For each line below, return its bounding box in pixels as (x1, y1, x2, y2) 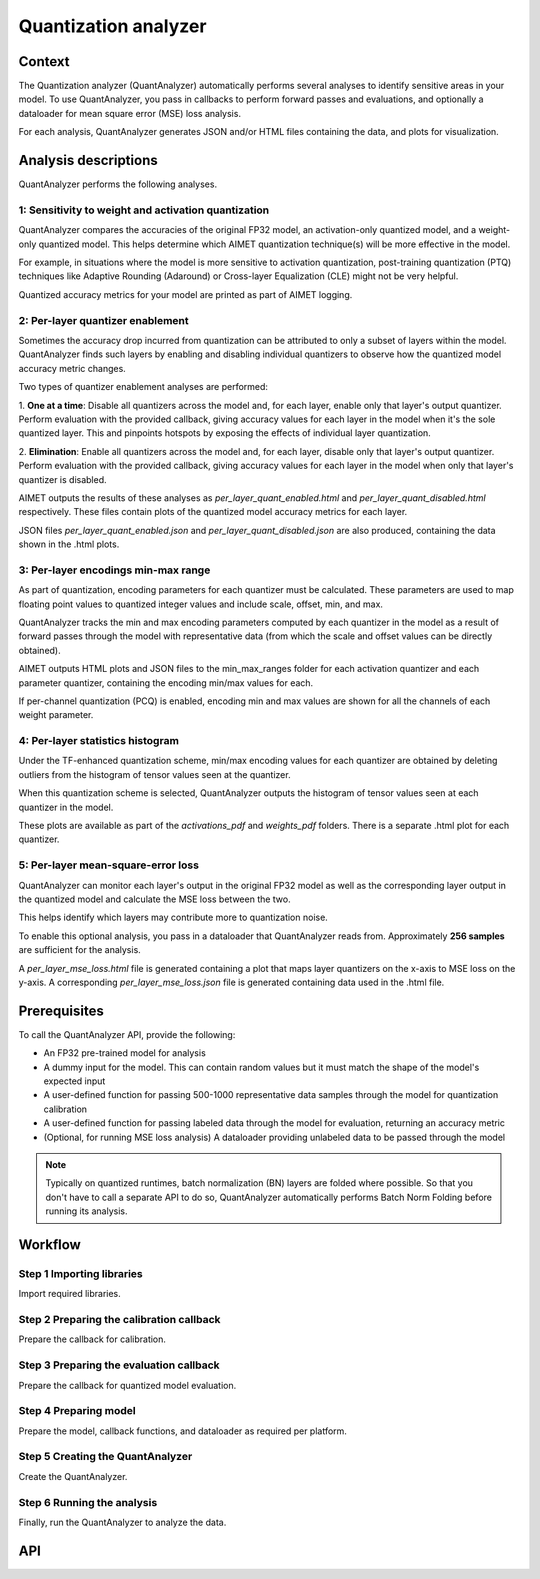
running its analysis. (45, 1205, 128, 1217)
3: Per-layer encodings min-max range (18, 563, 211, 577)
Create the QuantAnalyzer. (18, 1470, 128, 1482)
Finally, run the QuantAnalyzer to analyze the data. (18, 1516, 227, 1528)
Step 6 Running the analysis (18, 1495, 158, 1509)
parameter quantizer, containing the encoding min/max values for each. (18, 676, 314, 689)
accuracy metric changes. (18, 362, 127, 374)
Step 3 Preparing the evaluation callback (18, 1358, 220, 1372)
